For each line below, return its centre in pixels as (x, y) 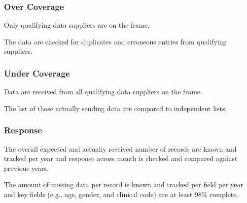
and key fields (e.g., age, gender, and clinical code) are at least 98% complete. (121, 194)
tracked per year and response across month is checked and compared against (121, 158)
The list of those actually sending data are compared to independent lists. (116, 108)
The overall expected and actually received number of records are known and (120, 148)
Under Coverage (37, 73)
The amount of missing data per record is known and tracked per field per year (124, 184)
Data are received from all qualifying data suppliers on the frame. (103, 92)
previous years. (26, 168)
